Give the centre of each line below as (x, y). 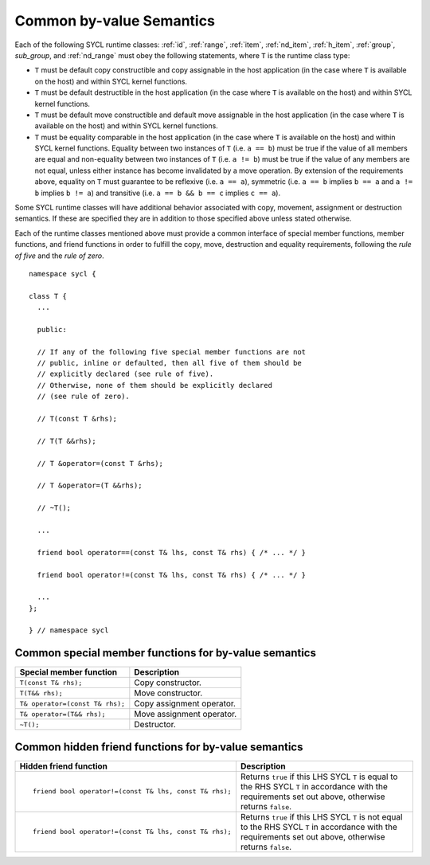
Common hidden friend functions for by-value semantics (159, 747)
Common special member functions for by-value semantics (165, 653)
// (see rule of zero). (84, 397)
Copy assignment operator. (185, 703)
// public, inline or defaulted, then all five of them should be (169, 363)
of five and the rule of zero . (59, 256)
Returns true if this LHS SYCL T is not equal (321, 816)
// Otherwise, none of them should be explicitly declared (154, 385)
